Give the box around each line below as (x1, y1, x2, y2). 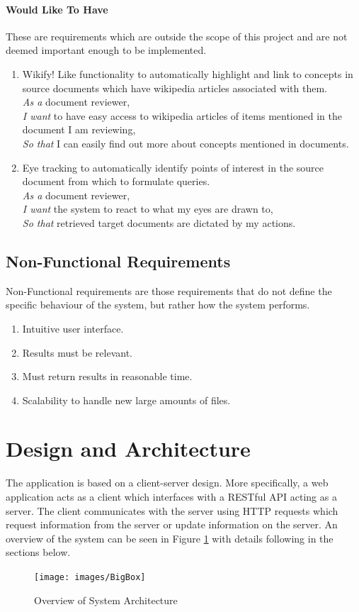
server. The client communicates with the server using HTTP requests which (6, 503, 338, 518)
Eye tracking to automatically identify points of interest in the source (22, 160, 324, 174)
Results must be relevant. (22, 345, 133, 360)
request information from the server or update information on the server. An (6, 517, 338, 532)
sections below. (6, 545, 71, 560)
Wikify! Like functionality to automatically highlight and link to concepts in (22, 66, 353, 81)
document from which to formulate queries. (22, 174, 210, 189)
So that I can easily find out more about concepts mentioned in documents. (22, 135, 349, 150)
